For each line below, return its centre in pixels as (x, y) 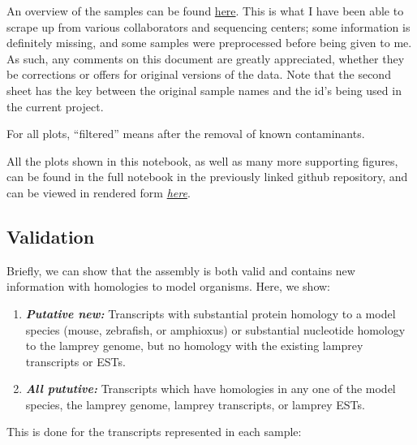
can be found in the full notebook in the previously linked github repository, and (207, 177)
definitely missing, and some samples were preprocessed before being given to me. (209, 43)
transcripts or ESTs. (75, 361)
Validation (51, 236)
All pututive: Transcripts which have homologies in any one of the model (211, 389)
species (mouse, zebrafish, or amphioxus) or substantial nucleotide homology (215, 329)
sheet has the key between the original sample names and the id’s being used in (204, 90)
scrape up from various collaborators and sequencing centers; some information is (208, 26)
